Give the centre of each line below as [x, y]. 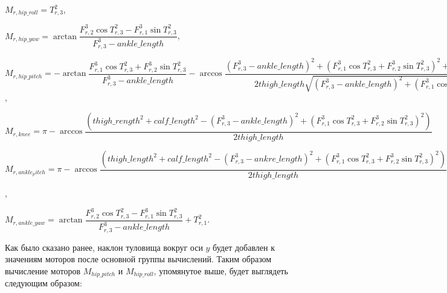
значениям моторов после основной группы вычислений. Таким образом [138, 259]
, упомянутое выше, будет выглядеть [221, 270]
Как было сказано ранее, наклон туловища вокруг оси [104, 247]
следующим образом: [43, 283]
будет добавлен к [244, 247]
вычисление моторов [43, 270]
